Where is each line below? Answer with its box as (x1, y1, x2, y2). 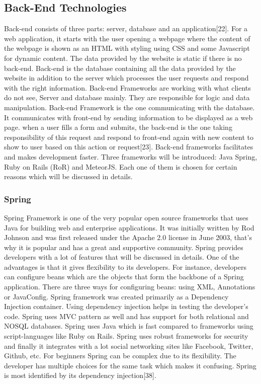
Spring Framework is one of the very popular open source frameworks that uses (4, 212, 248, 222)
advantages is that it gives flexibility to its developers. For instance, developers (4, 261, 246, 272)
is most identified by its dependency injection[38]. (4, 370, 156, 380)
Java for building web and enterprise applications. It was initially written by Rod (4, 222, 254, 233)
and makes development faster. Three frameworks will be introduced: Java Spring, (4, 151, 257, 162)
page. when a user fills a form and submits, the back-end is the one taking (4, 122, 232, 132)
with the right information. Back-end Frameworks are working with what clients (4, 82, 251, 93)
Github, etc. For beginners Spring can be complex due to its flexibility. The (4, 350, 236, 361)
